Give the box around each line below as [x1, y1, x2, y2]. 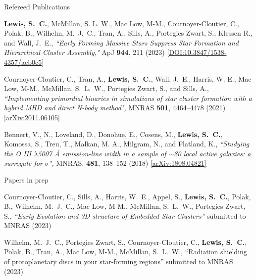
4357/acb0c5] [4, 56, 44, 67]
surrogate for [4, 158, 43, 168]
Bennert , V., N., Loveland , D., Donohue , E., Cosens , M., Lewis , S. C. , [4, 129, 223, 139]
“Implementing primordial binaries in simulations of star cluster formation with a [4, 93, 252, 103]
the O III [4, 148, 32, 158]
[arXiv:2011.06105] [4, 112, 60, 122]
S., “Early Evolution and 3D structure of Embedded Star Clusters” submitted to [4, 210, 246, 221]
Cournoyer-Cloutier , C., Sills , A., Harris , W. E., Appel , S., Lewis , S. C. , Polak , [4, 191, 251, 201]
